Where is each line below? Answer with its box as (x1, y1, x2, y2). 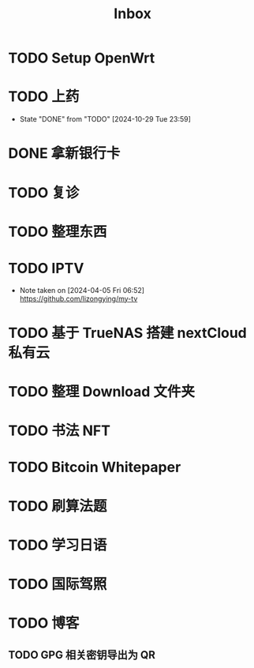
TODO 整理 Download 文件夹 (8, 383, 196, 400)
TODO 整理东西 (8, 223, 107, 241)
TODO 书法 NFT (8, 422, 110, 440)
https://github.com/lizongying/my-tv (19, 294, 138, 303)
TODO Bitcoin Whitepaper (8, 459, 181, 476)
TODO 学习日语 (8, 536, 107, 554)
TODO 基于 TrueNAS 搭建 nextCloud (8, 324, 247, 342)
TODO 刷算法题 (8, 497, 107, 515)
